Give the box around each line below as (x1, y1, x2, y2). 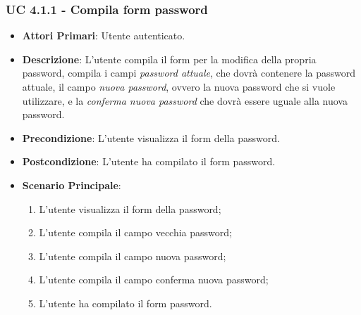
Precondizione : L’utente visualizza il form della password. (22, 130, 280, 145)
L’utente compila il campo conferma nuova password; (39, 272, 269, 287)
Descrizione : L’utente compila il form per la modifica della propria (22, 51, 317, 66)
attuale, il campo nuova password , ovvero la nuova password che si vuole (22, 79, 336, 94)
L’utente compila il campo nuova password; (39, 248, 226, 263)
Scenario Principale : (22, 177, 121, 192)
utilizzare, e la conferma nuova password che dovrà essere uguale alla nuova (22, 93, 348, 108)
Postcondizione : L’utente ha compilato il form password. (22, 154, 276, 169)
